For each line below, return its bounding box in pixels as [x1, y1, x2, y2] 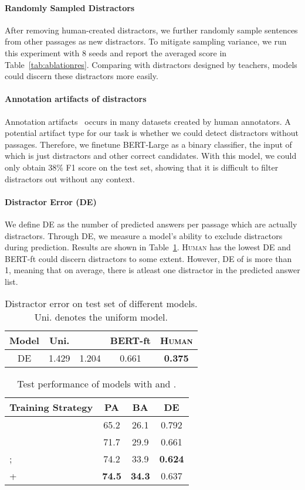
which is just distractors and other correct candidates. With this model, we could [5, 149, 297, 162]
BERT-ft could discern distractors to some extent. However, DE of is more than [5, 252, 292, 264]
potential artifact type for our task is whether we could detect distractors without [5, 127, 299, 139]
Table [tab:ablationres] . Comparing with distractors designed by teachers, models [5, 58, 297, 70]
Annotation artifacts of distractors [5, 93, 147, 105]
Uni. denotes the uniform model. [34, 310, 168, 324]
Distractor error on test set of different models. [5, 297, 198, 311]
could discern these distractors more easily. [5, 70, 158, 82]
